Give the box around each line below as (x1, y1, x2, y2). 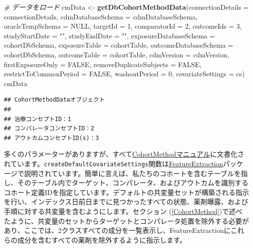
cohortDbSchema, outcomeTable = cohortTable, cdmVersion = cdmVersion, (4, 49, 229, 59)
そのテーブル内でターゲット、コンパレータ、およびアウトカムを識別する (17, 177, 249, 188)
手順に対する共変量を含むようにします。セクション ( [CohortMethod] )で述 (4, 206, 236, 216)
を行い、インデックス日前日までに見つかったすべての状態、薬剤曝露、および (4, 196, 249, 207)
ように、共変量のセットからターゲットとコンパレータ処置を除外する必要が (10, 215, 249, 226)
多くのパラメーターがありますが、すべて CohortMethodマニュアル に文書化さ (4, 149, 244, 159)
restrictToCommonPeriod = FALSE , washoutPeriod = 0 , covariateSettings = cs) (4, 69, 245, 79)
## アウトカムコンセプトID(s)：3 (4, 134, 99, 142)
